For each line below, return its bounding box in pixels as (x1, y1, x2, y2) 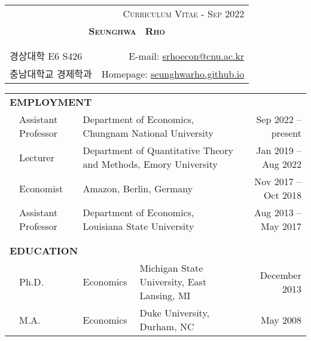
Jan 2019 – (256, 143, 301, 157)
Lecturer (19, 150, 54, 164)
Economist (19, 181, 63, 195)
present (271, 126, 301, 140)
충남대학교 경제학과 (10, 67, 92, 81)
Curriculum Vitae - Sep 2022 (123, 7, 245, 20)
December (260, 268, 301, 282)
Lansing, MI (139, 288, 191, 302)
